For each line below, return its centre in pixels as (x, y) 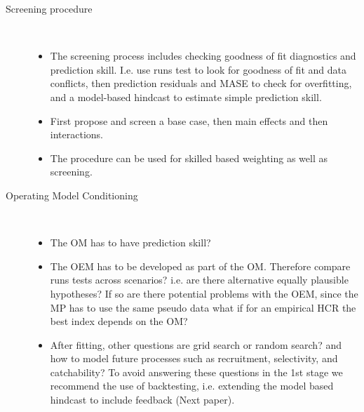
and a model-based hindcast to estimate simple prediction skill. (186, 97)
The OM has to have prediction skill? (130, 242)
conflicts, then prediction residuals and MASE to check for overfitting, (201, 83)
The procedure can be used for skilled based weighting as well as (189, 158)
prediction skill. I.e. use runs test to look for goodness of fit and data (198, 69)
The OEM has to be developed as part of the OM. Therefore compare (200, 266)
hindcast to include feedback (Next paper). (142, 400)
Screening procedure (49, 8)
